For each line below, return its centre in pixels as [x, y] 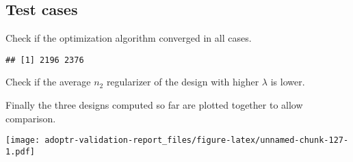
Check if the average [48, 82]
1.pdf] [20, 151]
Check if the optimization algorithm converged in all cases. [129, 38]
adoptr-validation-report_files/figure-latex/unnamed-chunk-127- [197, 140]
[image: [23, 140]
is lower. [288, 82]
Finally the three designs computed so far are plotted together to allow [154, 105]
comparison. [31, 118]
